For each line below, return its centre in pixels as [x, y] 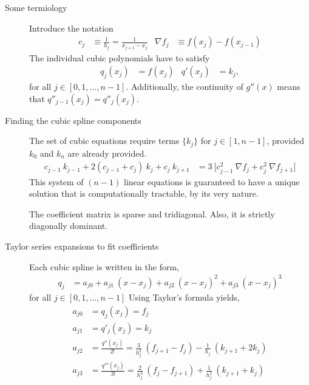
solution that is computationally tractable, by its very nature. [144, 193]
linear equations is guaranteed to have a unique [212, 181]
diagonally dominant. [69, 226]
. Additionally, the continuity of [185, 87]
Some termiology [36, 7]
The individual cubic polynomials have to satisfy [120, 57]
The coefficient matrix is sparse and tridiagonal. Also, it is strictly [152, 213]
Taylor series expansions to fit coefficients [82, 246]
